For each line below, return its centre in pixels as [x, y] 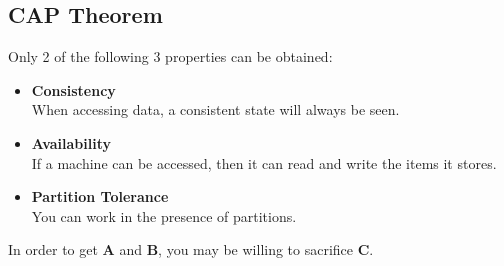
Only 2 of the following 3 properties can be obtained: [170, 56]
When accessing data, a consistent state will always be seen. [215, 109]
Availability [71, 142]
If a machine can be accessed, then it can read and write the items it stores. [264, 162]
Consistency [73, 89]
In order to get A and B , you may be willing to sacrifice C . [191, 249]
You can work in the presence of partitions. [164, 215]
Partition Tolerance [100, 196]
